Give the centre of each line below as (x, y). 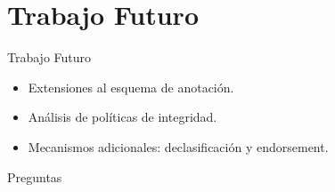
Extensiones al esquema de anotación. (131, 87)
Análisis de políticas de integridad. (123, 117)
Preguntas (35, 176)
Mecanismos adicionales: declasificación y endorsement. (178, 146)
